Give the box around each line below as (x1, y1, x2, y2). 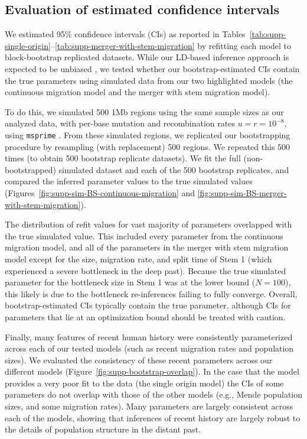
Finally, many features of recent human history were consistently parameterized (5, 330, 293, 343)
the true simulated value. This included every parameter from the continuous (5, 229, 283, 242)
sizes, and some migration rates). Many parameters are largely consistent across (5, 400, 293, 412)
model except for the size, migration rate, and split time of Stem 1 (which (5, 252, 272, 265)
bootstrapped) (5, 163, 56, 175)
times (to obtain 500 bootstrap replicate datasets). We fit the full (5, 152, 241, 164)
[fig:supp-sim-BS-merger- (197, 186, 287, 199)
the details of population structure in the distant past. (5, 423, 201, 435)
